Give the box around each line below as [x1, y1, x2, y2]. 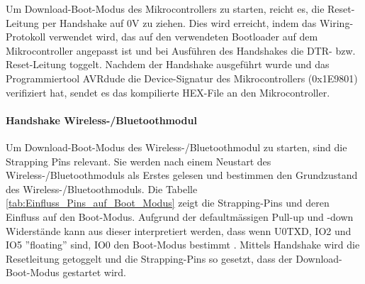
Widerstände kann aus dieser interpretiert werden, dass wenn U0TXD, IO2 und [6, 223, 352, 238]
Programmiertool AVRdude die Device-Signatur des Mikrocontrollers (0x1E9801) [6, 70, 358, 85]
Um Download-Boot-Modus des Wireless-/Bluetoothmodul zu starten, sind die [6, 139, 347, 154]
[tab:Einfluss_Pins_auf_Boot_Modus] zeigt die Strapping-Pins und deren [6, 195, 330, 210]
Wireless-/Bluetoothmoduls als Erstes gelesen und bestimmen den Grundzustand [6, 168, 358, 182]
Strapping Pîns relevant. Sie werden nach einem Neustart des [6, 153, 271, 168]
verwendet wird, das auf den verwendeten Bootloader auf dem [48, 29, 318, 44]
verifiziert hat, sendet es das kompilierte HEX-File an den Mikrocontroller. [6, 84, 330, 99]
